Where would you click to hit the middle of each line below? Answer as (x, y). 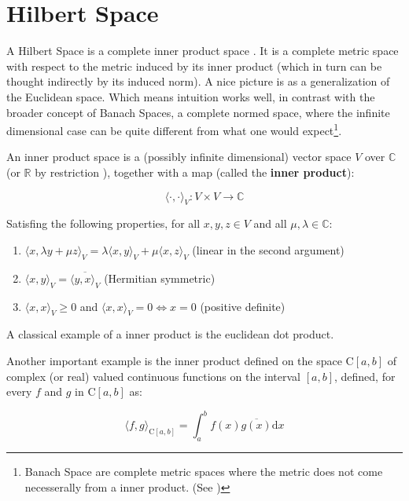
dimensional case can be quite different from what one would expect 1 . (174, 129)
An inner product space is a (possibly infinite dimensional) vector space (179, 157)
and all (270, 223)
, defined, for (365, 376)
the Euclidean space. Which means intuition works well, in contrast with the (191, 96)
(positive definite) (243, 306)
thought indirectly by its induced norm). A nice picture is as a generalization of (198, 81)
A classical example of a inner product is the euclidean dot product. (170, 334)
